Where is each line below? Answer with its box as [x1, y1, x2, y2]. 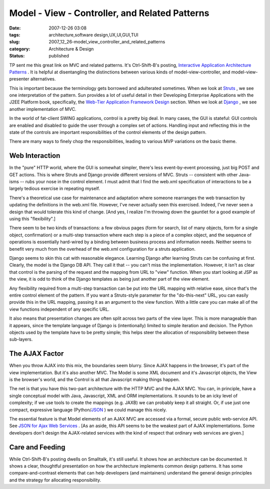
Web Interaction [9, 151, 60, 160]
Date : [9, 25, 21, 31]
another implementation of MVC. [9, 106, 76, 112]
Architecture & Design [48, 45, 94, 52]
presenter [9, 76, 29, 82]
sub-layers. [9, 336, 33, 342]
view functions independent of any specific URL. [9, 306, 109, 312]
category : [9, 45, 30, 52]
